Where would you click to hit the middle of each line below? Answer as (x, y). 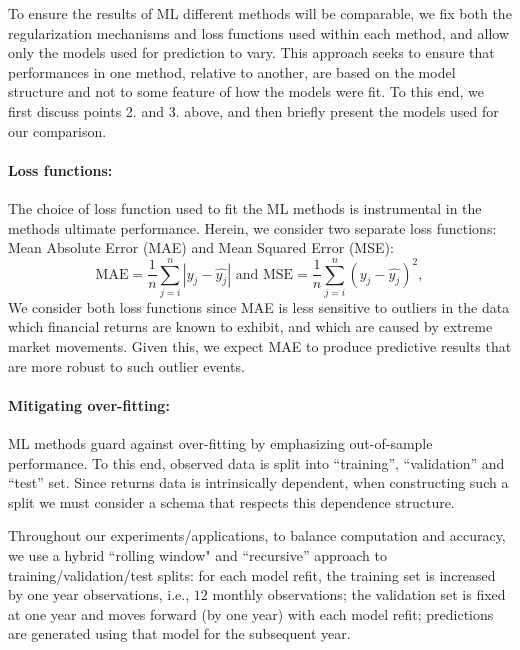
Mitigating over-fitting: (89, 404)
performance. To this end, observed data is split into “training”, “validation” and (256, 462)
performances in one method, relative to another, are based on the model (232, 71)
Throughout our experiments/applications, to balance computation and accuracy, (257, 535)
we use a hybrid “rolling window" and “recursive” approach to (197, 555)
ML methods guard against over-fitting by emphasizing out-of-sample (220, 443)
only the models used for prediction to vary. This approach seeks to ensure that (251, 52)
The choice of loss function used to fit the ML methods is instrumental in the (245, 207)
